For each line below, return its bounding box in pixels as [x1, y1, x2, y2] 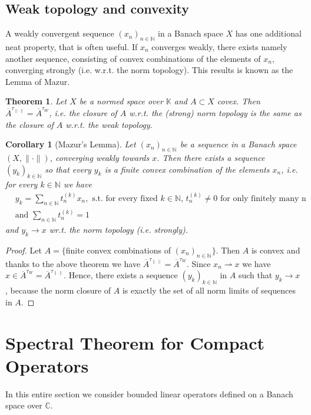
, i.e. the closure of [49, 106, 117, 118]
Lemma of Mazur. [5, 75, 70, 87]
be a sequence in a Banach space [180, 138, 297, 150]
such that [238, 269, 273, 281]
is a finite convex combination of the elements [104, 163, 270, 175]
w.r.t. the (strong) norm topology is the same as [129, 106, 302, 118]
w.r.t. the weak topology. [65, 118, 153, 130]
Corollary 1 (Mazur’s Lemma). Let [5, 138, 136, 150]
